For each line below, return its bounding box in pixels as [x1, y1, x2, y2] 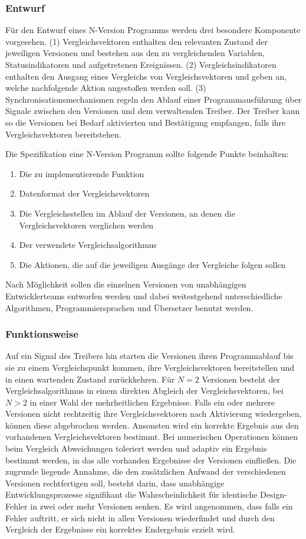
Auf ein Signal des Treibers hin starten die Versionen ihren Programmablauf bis [5, 349, 294, 362]
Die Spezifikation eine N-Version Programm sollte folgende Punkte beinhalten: [5, 148, 289, 160]
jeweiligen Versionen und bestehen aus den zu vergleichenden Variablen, [5, 47, 265, 59]
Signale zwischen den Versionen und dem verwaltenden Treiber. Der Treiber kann [5, 104, 300, 117]
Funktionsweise [5, 326, 78, 341]
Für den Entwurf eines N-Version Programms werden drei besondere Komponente [5, 24, 301, 36]
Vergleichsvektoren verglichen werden [19, 218, 154, 231]
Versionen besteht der [202, 373, 280, 385]
